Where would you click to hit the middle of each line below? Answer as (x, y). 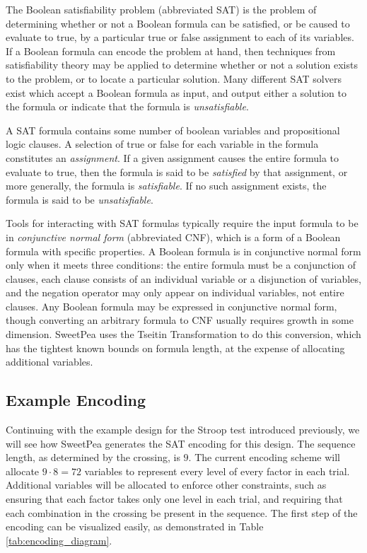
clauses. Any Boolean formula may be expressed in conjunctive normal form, (171, 306)
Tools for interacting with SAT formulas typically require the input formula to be (182, 223)
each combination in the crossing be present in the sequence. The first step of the (182, 512)
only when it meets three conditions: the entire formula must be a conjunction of (181, 265)
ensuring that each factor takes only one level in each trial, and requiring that (174, 499)
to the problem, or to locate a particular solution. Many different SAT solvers (174, 78)
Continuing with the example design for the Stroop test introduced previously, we (183, 430)
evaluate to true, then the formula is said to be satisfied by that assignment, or (177, 171)
